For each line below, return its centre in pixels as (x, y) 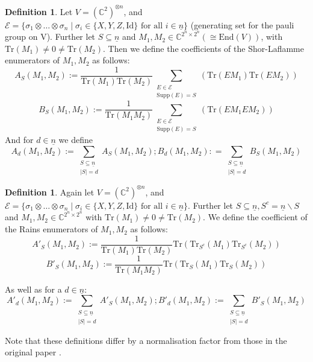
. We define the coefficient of (255, 217)
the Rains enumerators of (51, 229)
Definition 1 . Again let (50, 192)
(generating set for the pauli (242, 24)
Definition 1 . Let (39, 11)
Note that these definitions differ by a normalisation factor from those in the (146, 340)
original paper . (33, 352)
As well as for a (33, 289)
